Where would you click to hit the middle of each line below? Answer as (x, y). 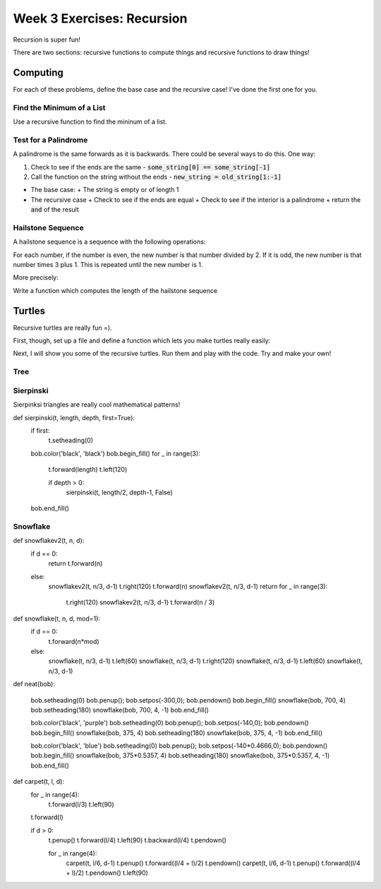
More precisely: (36, 278)
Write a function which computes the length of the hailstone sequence (115, 290)
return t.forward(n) (75, 563)
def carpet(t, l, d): (39, 782)
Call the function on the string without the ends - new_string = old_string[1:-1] (156, 177)
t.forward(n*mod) (74, 641)
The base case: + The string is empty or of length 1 (105, 190)
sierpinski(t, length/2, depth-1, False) (119, 492)
